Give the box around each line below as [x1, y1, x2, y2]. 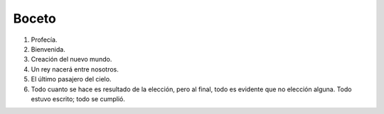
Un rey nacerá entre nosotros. [31, 64, 119, 74]
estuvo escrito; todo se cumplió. [31, 94, 126, 103]
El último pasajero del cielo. [31, 75, 112, 84]
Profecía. [31, 35, 58, 44]
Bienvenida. [31, 45, 65, 53]
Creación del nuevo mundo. [31, 55, 112, 64]
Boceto [13, 11, 57, 26]
